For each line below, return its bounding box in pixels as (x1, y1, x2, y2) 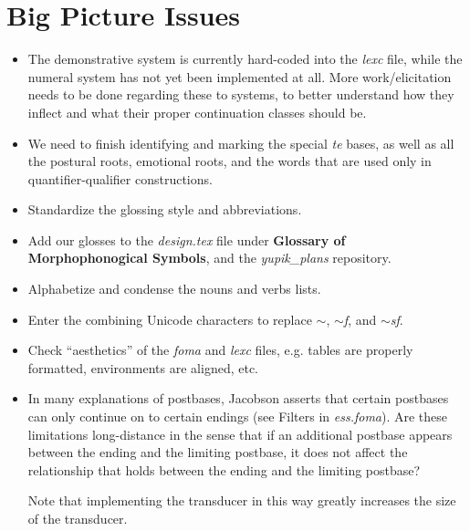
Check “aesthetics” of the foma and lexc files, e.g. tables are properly (27, 340, 413, 359)
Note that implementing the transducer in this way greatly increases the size (27, 491, 456, 510)
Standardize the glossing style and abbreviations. (27, 200, 302, 219)
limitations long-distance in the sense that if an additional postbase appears (27, 424, 453, 443)
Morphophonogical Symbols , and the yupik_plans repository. (27, 248, 392, 267)
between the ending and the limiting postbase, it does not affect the (27, 442, 408, 462)
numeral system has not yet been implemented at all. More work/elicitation (27, 67, 452, 86)
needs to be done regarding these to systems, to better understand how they (27, 85, 454, 104)
